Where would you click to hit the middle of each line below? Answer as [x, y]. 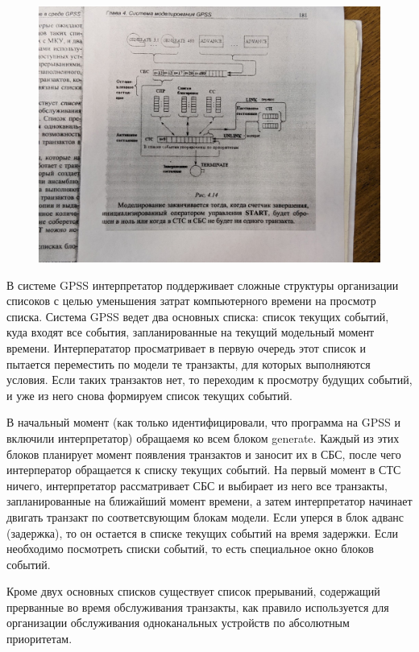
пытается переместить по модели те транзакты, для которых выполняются [189, 363]
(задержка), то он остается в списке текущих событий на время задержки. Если [203, 532]
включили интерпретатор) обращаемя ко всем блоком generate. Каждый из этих [203, 437]
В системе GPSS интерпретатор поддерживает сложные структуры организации [203, 285]
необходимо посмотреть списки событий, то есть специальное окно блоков [190, 549]
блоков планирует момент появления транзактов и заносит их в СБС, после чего [204, 454]
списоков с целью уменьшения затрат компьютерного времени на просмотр [191, 301]
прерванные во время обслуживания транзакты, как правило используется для [198, 607]
